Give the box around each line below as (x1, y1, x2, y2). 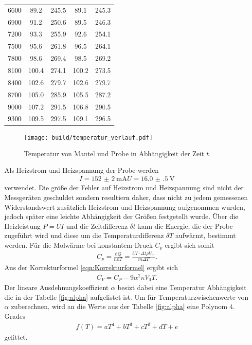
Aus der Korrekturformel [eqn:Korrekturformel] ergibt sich (4, 262, 178, 272)
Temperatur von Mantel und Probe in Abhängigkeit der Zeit (24, 148, 204, 159)
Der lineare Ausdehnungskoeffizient (4, 282, 109, 292)
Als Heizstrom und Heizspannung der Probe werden (4, 164, 159, 175)
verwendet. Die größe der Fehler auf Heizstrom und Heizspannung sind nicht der (4, 182, 244, 193)
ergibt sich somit (164, 239, 215, 250)
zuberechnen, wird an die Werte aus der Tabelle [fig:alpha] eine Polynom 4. (11, 301, 235, 311)
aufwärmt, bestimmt (175, 230, 236, 240)
